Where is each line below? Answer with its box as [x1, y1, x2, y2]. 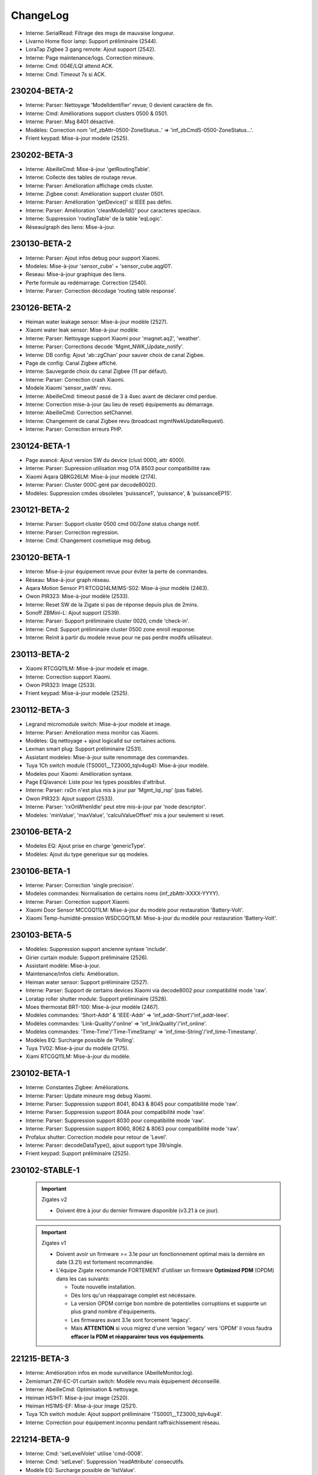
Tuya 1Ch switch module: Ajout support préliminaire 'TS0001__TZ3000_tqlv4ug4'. [25, 1411, 223, 1418]
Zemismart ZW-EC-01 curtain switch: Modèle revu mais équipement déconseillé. [25, 1378, 221, 1385]
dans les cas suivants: [56, 1275, 110, 1282]
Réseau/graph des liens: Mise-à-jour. [25, 223, 116, 230]
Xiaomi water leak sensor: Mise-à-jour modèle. [25, 326, 140, 333]
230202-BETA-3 [11, 150, 74, 160]
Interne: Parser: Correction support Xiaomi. [25, 898, 131, 905]
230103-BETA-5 [11, 930, 72, 940]
